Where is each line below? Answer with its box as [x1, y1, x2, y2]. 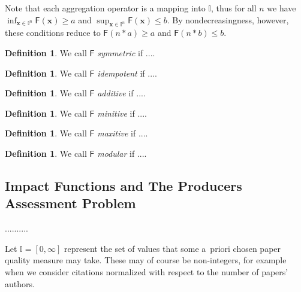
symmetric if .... [97, 46, 155, 59]
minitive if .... [97, 107, 148, 119]
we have [267, 2, 296, 14]
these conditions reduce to [5, 26, 101, 39]
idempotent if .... [97, 66, 157, 79]
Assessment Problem [5, 194, 136, 212]
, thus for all [211, 2, 257, 14]
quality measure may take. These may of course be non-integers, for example [5, 254, 287, 266]
